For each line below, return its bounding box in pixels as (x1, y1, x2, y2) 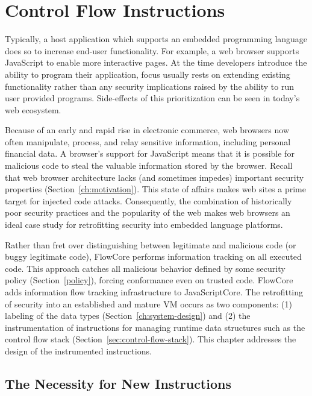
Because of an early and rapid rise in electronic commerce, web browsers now (5, 124, 290, 136)
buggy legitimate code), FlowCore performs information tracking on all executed (5, 250, 302, 263)
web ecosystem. (5, 103, 61, 116)
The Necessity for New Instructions (5, 374, 231, 392)
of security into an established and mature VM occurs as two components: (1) (5, 297, 292, 310)
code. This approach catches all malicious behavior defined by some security (5, 262, 285, 274)
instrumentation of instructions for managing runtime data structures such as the (5, 321, 305, 333)
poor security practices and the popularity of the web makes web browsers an (5, 206, 290, 219)
